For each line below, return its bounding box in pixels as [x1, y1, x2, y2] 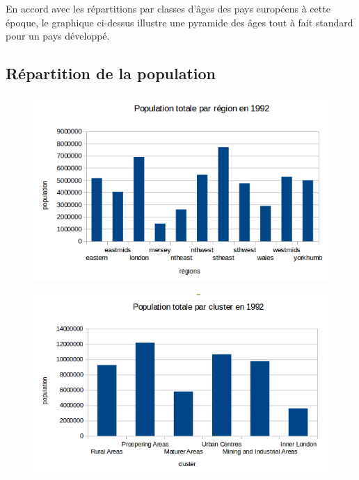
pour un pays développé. [6, 28, 110, 43]
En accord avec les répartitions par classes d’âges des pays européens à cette [6, 1, 330, 15]
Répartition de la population [6, 63, 216, 84]
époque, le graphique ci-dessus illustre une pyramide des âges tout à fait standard [6, 15, 353, 29]
